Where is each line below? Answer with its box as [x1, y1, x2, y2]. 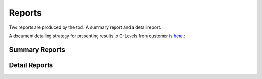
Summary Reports [9, 46, 65, 54]
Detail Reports [9, 61, 53, 69]
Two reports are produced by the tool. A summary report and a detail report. [9, 24, 162, 30]
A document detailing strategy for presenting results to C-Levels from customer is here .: [9, 33, 185, 39]
